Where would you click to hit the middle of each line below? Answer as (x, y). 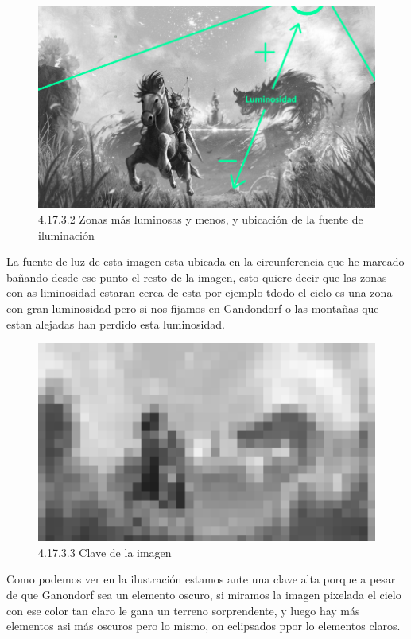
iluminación (66, 234)
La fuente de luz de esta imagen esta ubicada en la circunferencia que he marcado (205, 261)
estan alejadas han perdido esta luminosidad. (116, 323)
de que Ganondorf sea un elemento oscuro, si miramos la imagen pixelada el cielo (204, 594)
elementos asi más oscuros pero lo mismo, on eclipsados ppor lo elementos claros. (204, 626)
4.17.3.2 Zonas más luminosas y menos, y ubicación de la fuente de (201, 219)
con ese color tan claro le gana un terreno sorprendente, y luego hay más (183, 610)
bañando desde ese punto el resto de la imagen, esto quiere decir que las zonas (197, 277)
